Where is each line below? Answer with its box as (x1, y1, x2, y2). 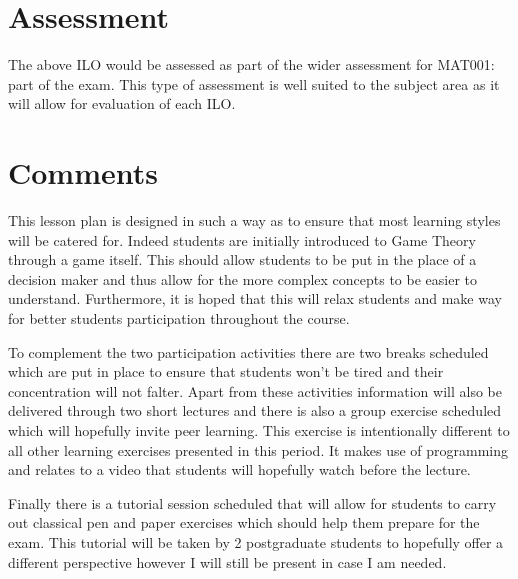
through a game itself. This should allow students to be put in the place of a (8, 249, 477, 270)
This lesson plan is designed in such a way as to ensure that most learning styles (8, 210, 501, 231)
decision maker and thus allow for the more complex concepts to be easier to (8, 268, 478, 289)
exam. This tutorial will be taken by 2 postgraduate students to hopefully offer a (8, 531, 504, 552)
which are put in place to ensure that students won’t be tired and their (8, 361, 444, 382)
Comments (8, 152, 158, 193)
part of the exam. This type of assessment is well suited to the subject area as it (8, 73, 500, 94)
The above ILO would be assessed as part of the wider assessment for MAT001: (8, 54, 495, 75)
